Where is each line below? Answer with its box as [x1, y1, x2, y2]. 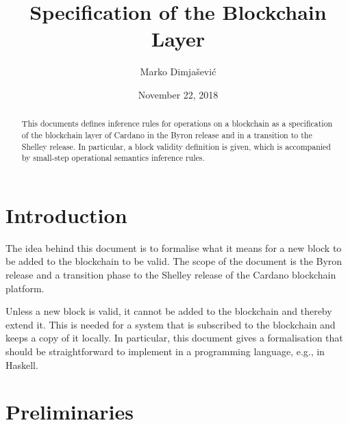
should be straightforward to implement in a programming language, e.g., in [5, 344, 325, 359]
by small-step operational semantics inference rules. [21, 152, 205, 164]
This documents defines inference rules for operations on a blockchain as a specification [21, 118, 333, 129]
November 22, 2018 [138, 87, 219, 101]
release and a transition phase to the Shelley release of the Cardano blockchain [5, 268, 336, 282]
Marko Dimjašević [140, 64, 216, 79]
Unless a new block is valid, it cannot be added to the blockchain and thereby [5, 304, 332, 318]
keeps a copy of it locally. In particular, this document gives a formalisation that [5, 331, 343, 345]
